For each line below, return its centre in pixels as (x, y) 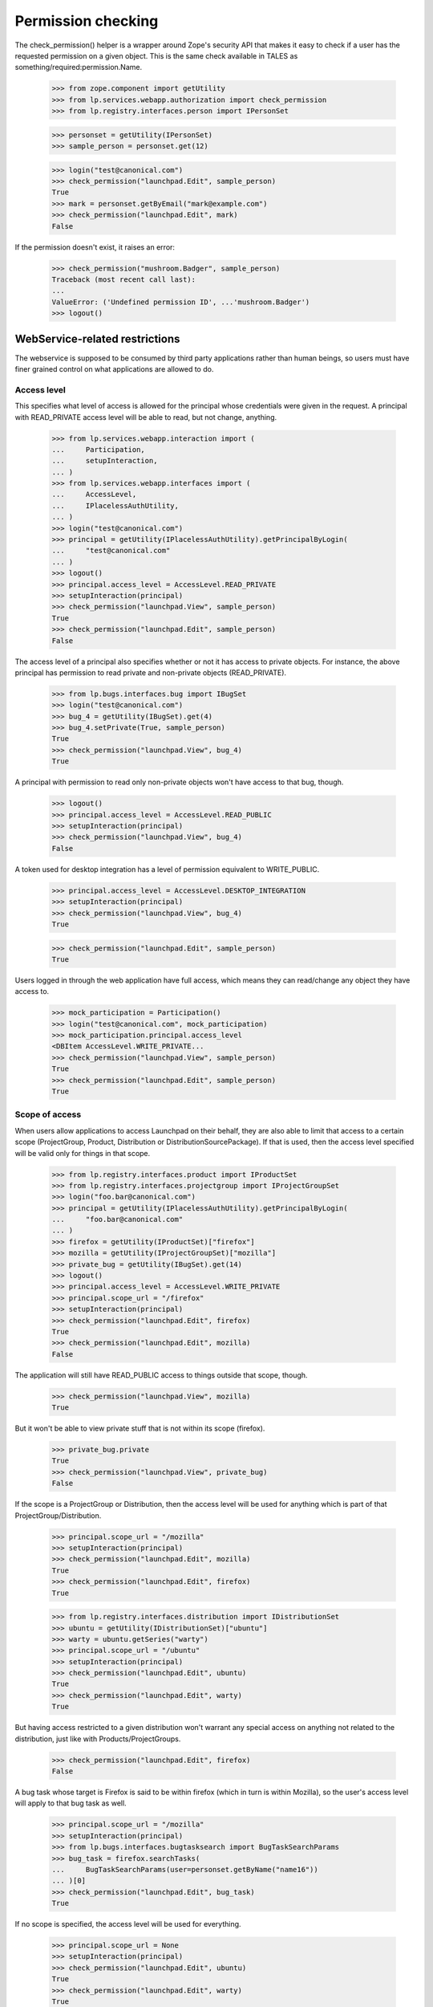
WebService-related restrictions (97, 338)
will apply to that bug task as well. (71, 1803)
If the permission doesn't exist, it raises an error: (95, 247)
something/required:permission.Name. (79, 67)
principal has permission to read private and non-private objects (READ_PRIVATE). (151, 672)
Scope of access (48, 1114)
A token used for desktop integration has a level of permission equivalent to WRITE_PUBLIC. (167, 869)
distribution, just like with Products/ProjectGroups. (98, 1739)
